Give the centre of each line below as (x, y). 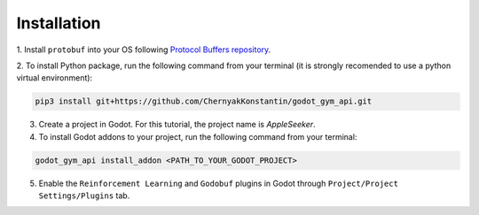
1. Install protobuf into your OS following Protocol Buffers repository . (144, 50)
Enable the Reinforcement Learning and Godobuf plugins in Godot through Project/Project (219, 183)
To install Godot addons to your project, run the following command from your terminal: (198, 136)
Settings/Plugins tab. (84, 196)
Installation (59, 23)
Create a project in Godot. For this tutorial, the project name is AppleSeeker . (177, 125)
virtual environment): (55, 78)
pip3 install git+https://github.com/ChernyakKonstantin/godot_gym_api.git (204, 101)
